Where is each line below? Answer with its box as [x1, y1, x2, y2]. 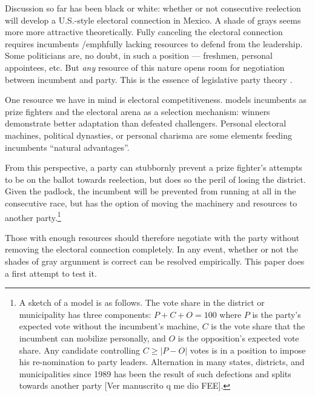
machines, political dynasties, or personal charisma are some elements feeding [5, 128, 292, 141]
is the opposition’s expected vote [177, 331, 299, 344]
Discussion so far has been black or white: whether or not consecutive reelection [5, 2, 301, 14]
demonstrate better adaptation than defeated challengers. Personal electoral [5, 117, 287, 130]
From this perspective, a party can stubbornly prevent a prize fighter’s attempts [5, 161, 302, 174]
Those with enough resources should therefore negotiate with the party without [5, 231, 300, 243]
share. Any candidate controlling [19, 343, 141, 356]
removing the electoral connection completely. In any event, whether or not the [5, 243, 298, 256]
